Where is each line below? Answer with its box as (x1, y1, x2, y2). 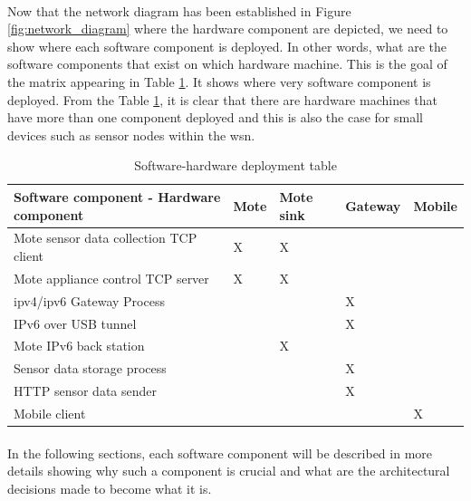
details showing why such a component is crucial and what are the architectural (7, 461, 450, 480)
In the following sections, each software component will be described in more (7, 443, 432, 462)
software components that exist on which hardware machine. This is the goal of (7, 54, 447, 73)
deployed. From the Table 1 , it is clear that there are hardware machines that (7, 90, 438, 109)
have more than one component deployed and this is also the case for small (7, 108, 423, 127)
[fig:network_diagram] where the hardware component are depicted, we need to (7, 19, 448, 38)
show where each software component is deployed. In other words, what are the (7, 36, 447, 55)
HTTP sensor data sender (14, 381, 157, 400)
